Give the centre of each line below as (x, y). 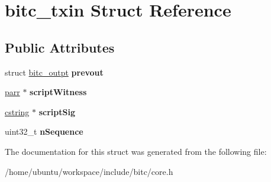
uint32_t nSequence (44, 131)
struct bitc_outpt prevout (54, 72)
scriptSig (57, 111)
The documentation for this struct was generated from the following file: (136, 151)
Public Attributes (60, 47)
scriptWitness (58, 92)
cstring (17, 111)
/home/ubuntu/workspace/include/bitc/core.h (89, 171)
